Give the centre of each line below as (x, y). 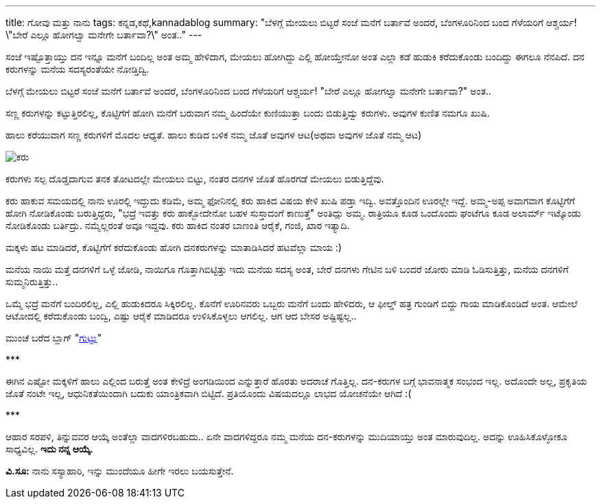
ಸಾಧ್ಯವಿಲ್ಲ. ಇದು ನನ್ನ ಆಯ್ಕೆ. (50, 449)
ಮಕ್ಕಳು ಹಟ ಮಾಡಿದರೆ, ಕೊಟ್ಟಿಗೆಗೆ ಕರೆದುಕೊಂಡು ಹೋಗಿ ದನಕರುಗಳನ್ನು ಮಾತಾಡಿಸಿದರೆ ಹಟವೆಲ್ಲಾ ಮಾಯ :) (174, 247)
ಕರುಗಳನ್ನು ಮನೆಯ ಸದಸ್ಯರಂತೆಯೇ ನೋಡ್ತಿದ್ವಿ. (78, 69)
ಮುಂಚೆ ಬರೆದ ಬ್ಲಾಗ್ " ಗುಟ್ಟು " (54, 338)
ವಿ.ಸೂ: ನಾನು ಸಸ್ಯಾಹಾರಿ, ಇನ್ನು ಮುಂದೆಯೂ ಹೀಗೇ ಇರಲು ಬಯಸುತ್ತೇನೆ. (120, 471)
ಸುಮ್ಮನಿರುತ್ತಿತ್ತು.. (32, 281)
